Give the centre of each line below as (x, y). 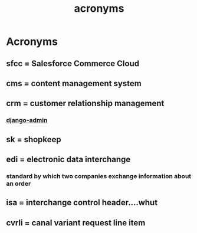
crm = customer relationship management (85, 104)
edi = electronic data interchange (68, 160)
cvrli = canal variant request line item (76, 223)
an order (19, 183)
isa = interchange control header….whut (82, 203)
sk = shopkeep (34, 140)
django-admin (27, 120)
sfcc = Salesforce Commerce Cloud (73, 63)
